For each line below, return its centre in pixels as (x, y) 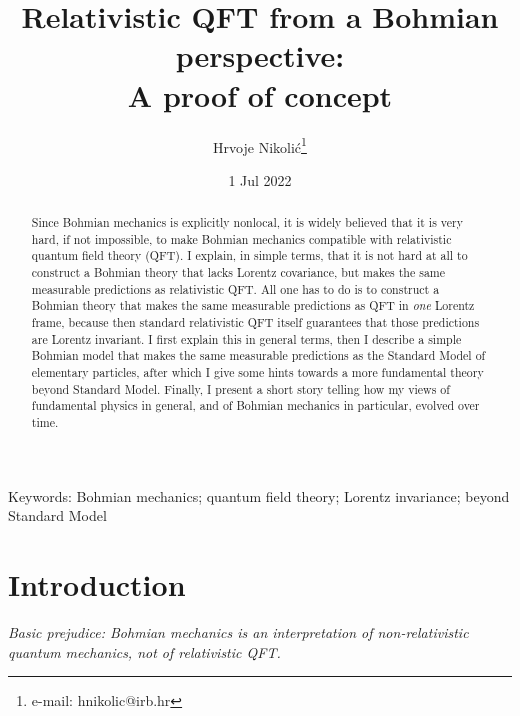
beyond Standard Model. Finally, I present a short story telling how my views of (240, 388)
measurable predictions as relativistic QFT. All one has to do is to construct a (235, 288)
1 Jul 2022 (260, 179)
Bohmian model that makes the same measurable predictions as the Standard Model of (258, 355)
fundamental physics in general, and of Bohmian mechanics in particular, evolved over (255, 405)
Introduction (97, 584)
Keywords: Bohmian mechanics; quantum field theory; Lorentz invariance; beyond (259, 495)
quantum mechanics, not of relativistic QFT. (144, 651)
